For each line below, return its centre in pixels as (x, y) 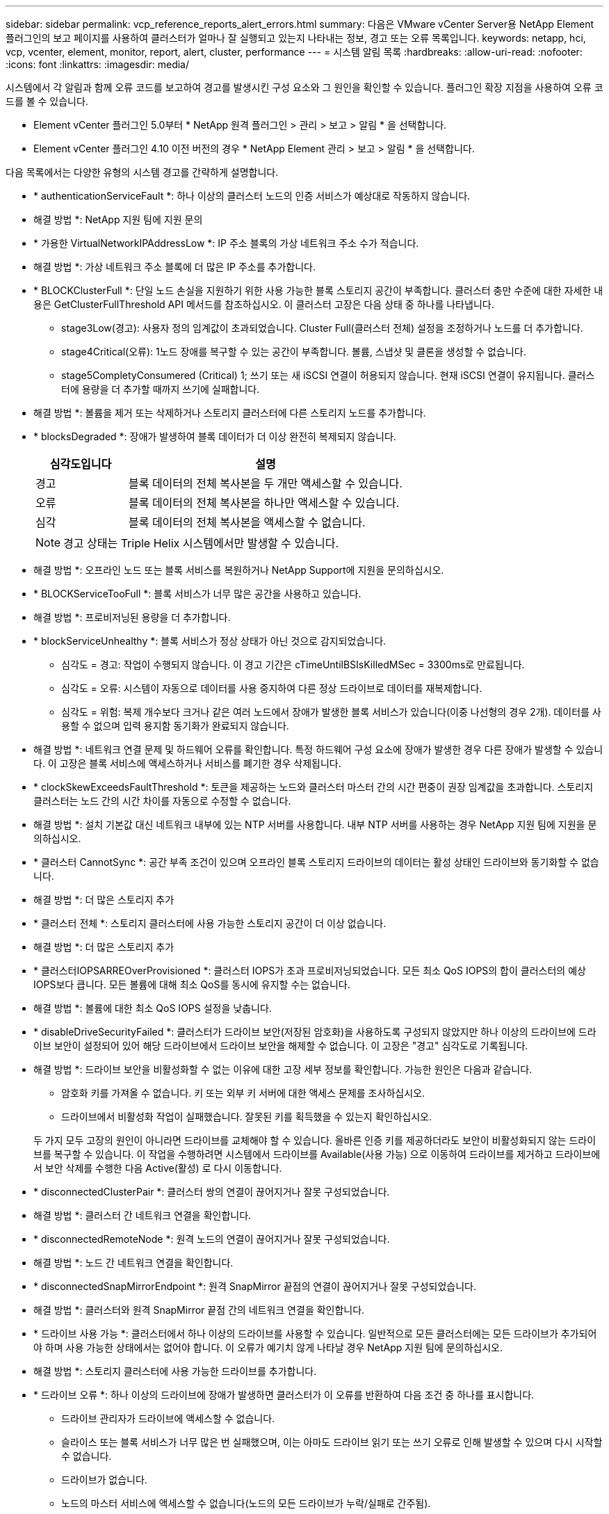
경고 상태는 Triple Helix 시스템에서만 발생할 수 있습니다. (201, 543)
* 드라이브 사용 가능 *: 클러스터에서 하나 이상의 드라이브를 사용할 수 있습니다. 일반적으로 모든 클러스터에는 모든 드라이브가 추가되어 (315, 1334)
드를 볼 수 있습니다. (47, 101)
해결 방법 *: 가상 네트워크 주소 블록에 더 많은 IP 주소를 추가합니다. (174, 267)
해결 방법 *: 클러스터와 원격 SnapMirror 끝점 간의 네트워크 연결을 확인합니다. (199, 1310)
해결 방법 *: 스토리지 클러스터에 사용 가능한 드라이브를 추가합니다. (175, 1371)
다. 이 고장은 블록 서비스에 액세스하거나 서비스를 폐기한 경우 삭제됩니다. (187, 763)
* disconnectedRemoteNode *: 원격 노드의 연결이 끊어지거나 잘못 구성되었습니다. (212, 1239)
